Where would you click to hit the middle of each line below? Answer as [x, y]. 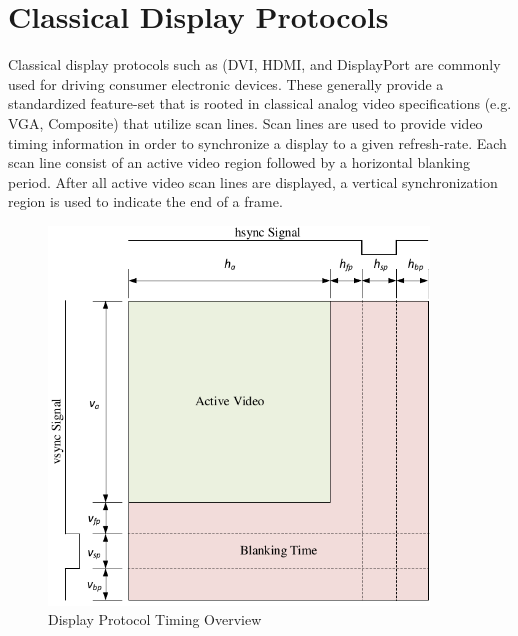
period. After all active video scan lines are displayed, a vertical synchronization [253, 181]
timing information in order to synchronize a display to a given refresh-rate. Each [257, 142]
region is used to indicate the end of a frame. [145, 201]
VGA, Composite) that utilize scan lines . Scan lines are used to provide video [245, 122]
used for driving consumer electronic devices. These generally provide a [226, 83]
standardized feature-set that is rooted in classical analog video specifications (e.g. [260, 103]
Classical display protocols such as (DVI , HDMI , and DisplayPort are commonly [254, 64]
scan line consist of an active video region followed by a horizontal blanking [239, 162]
